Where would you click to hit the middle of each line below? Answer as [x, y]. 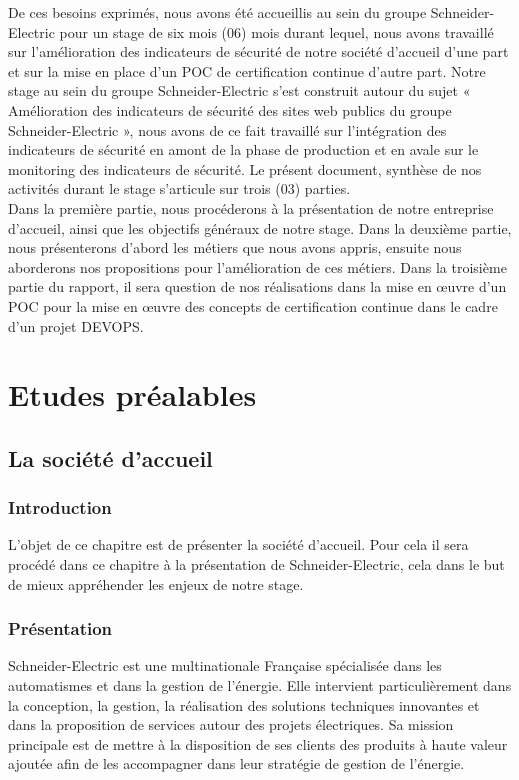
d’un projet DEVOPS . [76, 325]
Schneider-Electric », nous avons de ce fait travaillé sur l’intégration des [227, 129]
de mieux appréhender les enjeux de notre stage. [156, 583]
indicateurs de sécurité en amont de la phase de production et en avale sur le [243, 149]
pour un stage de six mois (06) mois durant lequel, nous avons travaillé [276, 31]
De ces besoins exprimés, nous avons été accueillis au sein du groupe [217, 12]
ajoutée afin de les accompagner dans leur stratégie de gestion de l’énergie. [236, 763]
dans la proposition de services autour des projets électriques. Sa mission [231, 724]
